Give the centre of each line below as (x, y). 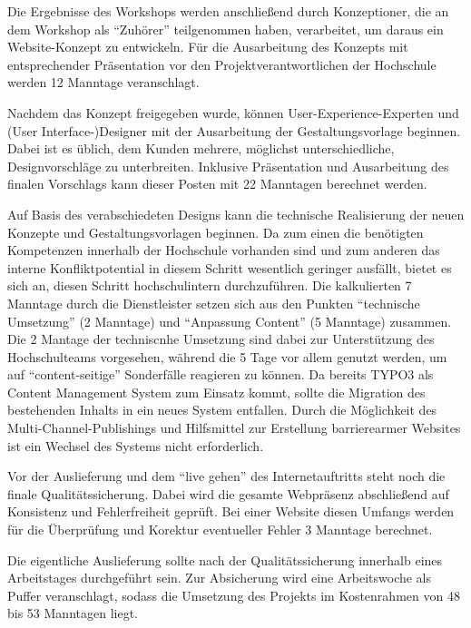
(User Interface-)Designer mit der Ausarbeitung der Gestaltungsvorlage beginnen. (234, 130)
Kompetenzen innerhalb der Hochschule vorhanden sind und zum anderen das (224, 250)
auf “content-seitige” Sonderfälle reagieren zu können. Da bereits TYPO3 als (221, 374)
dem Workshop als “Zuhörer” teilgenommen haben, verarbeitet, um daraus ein (226, 29)
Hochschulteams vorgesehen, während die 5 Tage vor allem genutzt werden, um (227, 356)
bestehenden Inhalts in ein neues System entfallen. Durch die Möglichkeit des (222, 410)
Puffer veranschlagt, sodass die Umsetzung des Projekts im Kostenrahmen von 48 (234, 595)
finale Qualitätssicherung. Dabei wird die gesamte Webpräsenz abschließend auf (228, 493)
